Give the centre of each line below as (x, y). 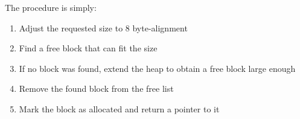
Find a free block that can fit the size (88, 48)
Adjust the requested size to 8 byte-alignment (103, 27)
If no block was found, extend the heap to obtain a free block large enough (157, 68)
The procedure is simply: (51, 7)
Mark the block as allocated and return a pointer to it (119, 108)
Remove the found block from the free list (96, 88)
